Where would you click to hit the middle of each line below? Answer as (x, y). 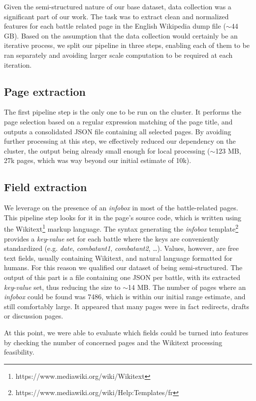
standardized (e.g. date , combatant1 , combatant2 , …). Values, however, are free (121, 248)
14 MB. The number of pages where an (187, 287)
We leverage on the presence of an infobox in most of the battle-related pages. (121, 208)
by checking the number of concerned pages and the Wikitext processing (113, 342)
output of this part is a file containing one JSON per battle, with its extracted (122, 277)
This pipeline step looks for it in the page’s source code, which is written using (123, 217)
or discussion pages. (34, 316)
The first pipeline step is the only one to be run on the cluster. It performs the (123, 112)
